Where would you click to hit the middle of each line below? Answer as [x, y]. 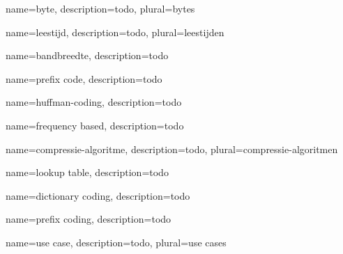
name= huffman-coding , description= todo [94, 102]
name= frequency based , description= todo [95, 125]
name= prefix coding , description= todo [89, 219]
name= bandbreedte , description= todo [87, 55]
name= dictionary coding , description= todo [98, 195]
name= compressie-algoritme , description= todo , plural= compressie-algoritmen [172, 149]
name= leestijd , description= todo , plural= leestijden [115, 32]
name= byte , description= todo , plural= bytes [100, 8]
